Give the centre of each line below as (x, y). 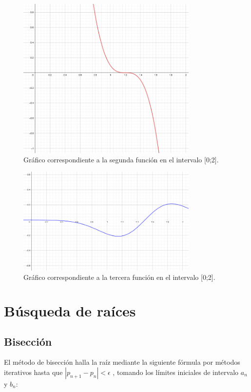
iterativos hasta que (33, 372)
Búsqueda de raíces (70, 310)
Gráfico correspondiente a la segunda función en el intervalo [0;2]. (121, 160)
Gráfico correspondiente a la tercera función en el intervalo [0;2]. (119, 277)
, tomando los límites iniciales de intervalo (176, 372)
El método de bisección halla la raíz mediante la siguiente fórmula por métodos (122, 362)
